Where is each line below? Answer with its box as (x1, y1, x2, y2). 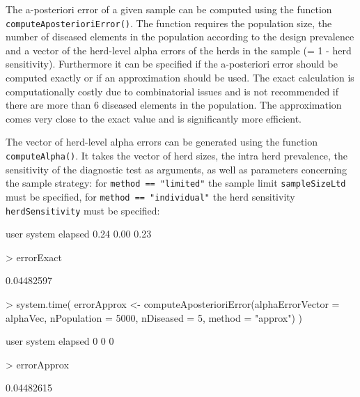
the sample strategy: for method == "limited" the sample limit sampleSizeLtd (6, 176, 346, 190)
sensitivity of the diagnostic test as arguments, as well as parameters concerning (6, 162, 347, 176)
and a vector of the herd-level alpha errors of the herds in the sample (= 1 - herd (6, 42, 352, 57)
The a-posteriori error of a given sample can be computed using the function (6, 2, 332, 16)
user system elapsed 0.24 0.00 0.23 (6, 226, 152, 241)
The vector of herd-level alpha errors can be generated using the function (6, 134, 318, 149)
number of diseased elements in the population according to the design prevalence (6, 29, 354, 44)
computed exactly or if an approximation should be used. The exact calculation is (6, 70, 354, 85)
